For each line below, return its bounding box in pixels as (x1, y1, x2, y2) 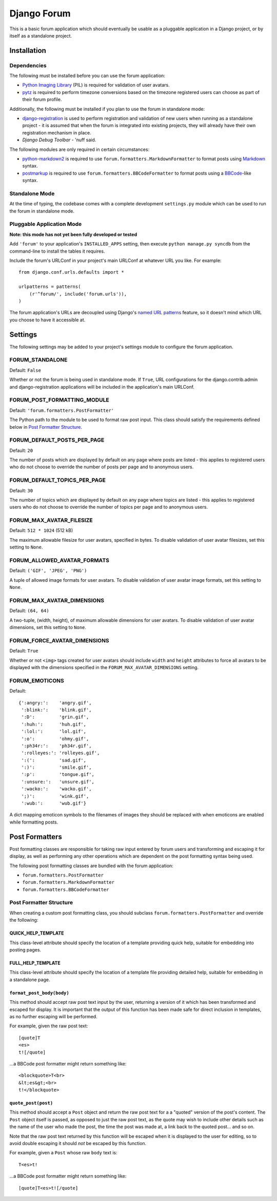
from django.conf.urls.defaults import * (18, 270, 124, 275)
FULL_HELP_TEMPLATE (9, 960, 61, 966)
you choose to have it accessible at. (9, 316, 86, 323)
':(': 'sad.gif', (21, 757, 87, 763)
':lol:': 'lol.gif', (21, 729, 87, 734)
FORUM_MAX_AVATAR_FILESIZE (9, 517, 93, 524)
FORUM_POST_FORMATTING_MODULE (9, 396, 110, 404)
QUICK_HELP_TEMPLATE (9, 930, 64, 937)
